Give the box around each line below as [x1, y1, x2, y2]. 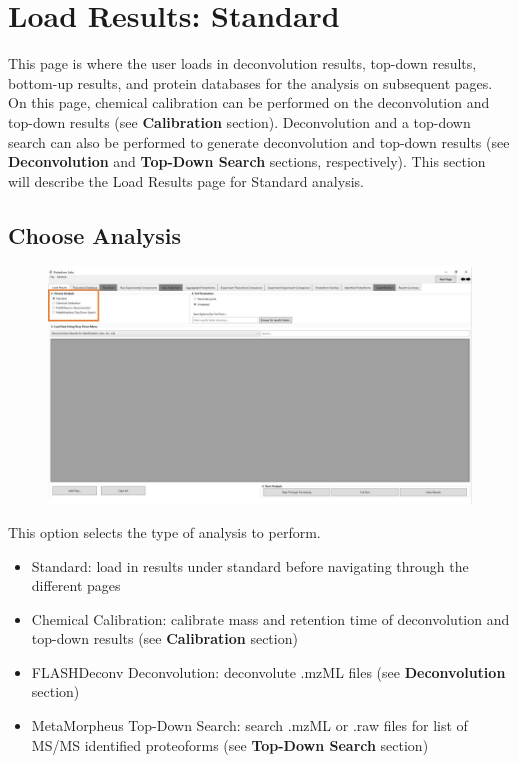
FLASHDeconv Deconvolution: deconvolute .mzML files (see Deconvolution [31, 661, 506, 682]
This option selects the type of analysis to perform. [8, 521, 321, 542]
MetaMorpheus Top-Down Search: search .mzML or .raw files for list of [31, 715, 468, 736]
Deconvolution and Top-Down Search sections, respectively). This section [8, 151, 486, 172]
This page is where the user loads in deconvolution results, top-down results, [8, 53, 477, 74]
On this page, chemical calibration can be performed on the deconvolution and [8, 92, 490, 113]
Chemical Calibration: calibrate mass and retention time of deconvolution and [31, 608, 510, 629]
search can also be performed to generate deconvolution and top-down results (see [8, 131, 510, 152]
